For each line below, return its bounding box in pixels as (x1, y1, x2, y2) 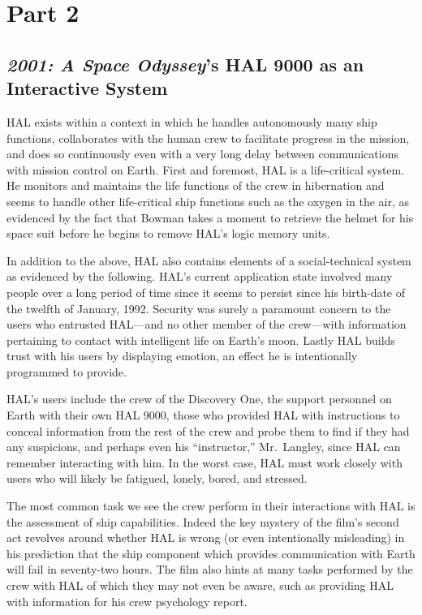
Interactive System (6, 75, 168, 101)
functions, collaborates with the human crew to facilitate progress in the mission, (6, 129, 410, 146)
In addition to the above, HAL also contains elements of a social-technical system (6, 252, 411, 269)
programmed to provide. (6, 363, 127, 380)
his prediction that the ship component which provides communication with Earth (6, 544, 416, 561)
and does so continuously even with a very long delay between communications (6, 145, 398, 162)
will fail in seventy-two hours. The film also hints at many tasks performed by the (6, 561, 413, 578)
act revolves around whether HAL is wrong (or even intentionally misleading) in (6, 529, 405, 546)
